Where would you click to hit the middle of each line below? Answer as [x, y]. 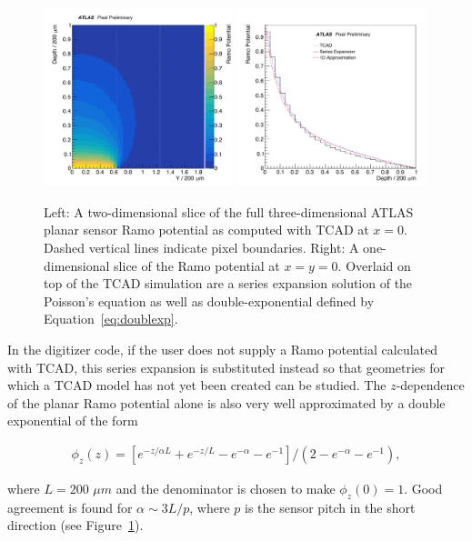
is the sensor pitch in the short [330, 507]
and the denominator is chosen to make [226, 488]
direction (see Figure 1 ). [75, 525]
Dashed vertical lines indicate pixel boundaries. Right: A [201, 247]
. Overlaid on [374, 265]
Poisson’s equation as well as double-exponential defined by [209, 301]
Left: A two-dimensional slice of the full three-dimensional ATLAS [229, 211]
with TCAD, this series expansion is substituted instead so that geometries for [226, 367]
